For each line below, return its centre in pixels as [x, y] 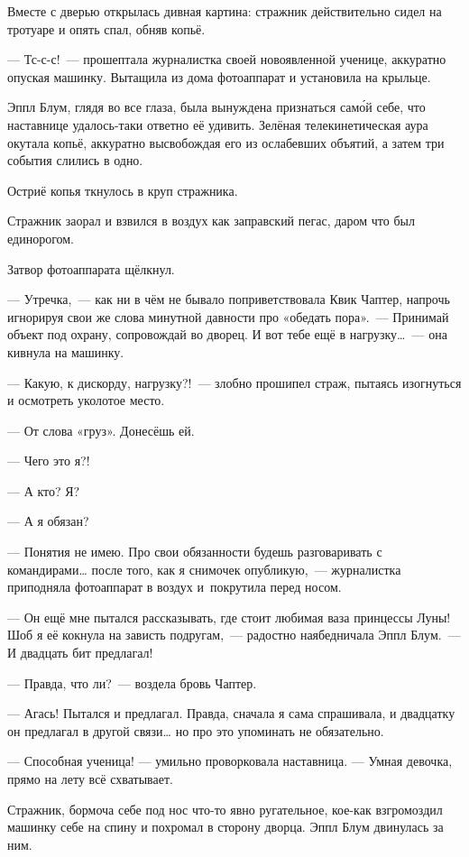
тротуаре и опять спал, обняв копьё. [106, 28]
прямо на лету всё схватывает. [90, 779]
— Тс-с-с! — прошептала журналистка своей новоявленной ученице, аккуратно [227, 59]
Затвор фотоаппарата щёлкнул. [91, 268]
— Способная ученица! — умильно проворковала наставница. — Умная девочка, [230, 761]
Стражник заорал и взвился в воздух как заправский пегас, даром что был [211, 221]
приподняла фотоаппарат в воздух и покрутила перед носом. [175, 587]
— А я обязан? [48, 521]
